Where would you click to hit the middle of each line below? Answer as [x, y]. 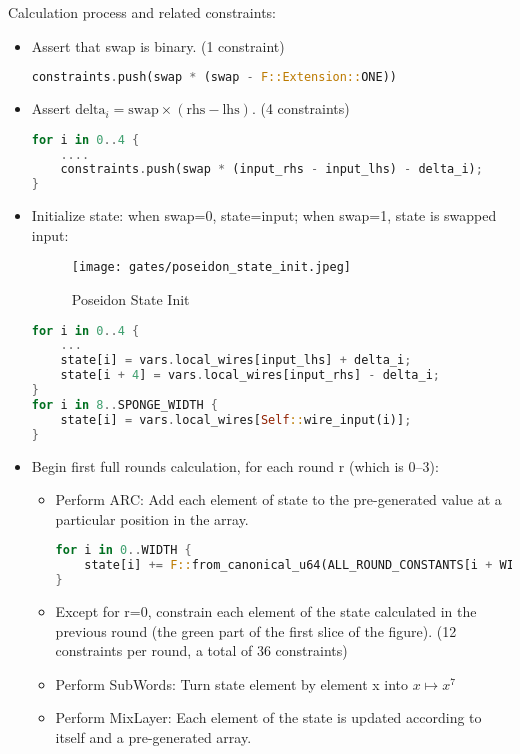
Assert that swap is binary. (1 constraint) [158, 45]
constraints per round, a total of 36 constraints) [201, 650]
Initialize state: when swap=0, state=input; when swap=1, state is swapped [264, 215]
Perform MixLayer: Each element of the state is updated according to [268, 717]
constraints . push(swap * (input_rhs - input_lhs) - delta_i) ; [271, 169]
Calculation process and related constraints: [142, 12]
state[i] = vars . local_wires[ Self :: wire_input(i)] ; [236, 419]
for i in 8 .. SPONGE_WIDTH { [125, 404]
